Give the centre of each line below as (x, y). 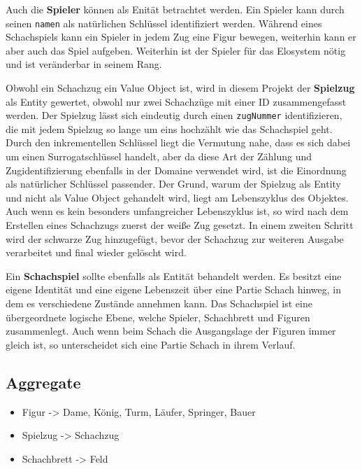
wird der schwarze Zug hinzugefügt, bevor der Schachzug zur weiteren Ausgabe (175, 238)
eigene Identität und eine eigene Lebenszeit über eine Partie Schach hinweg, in (174, 289)
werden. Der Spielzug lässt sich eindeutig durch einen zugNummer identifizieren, (174, 115)
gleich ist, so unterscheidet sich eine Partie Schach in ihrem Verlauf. (151, 344)
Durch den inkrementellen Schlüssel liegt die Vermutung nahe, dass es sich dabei (178, 142)
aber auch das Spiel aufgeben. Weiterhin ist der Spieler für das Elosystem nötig (176, 50)
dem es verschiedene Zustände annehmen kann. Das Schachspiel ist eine (159, 303)
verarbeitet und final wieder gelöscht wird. (96, 252)
